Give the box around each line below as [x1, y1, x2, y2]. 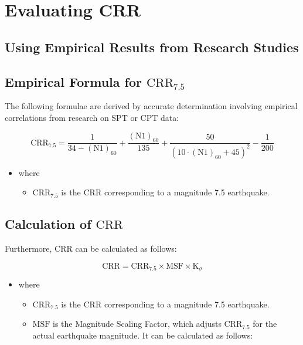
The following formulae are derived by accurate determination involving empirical [5, 100, 298, 112]
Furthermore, [5, 242, 52, 255]
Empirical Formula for [5, 72, 142, 90]
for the [253, 317, 277, 330]
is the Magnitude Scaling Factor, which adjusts [53, 317, 222, 330]
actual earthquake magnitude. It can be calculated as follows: [32, 329, 253, 341]
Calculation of [5, 215, 91, 233]
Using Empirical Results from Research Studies [5, 38, 299, 56]
